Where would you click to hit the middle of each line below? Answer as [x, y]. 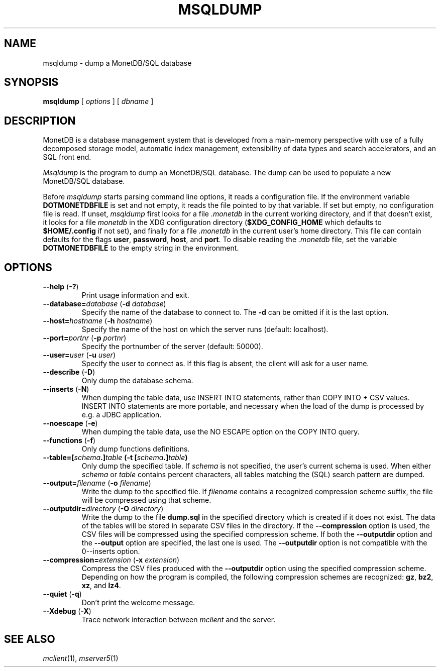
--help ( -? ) [61, 287]
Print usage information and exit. [135, 295]
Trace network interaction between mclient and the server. [179, 620]
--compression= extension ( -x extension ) [111, 560]
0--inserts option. [111, 551]
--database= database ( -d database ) [104, 304]
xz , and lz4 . [101, 586]
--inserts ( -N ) [66, 389]
